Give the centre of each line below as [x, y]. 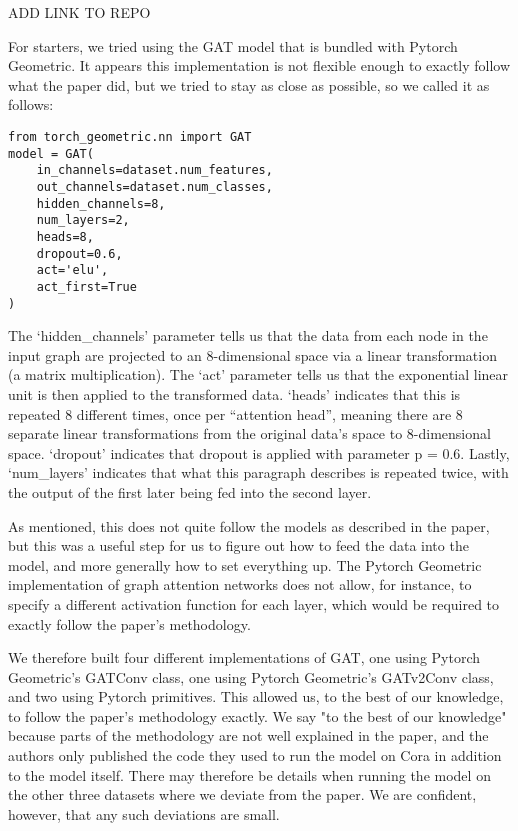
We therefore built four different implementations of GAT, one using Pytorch [244, 657]
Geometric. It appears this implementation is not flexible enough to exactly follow [259, 65]
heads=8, [65, 236]
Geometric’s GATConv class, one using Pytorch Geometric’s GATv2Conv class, [251, 676]
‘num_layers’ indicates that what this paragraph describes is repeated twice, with [258, 472]
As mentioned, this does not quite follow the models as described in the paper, [249, 525]
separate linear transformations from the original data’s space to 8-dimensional [249, 433]
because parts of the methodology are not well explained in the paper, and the [248, 735]
